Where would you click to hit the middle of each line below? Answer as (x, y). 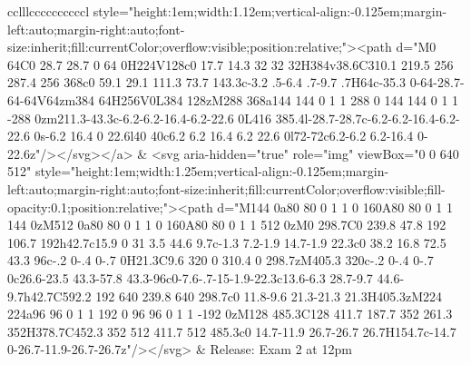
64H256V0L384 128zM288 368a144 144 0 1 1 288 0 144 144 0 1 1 (279, 99)
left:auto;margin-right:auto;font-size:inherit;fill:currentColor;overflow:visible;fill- (226, 188)
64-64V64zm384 (51, 99)
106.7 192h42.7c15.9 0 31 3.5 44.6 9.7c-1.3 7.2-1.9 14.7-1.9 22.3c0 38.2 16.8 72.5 (227, 242)
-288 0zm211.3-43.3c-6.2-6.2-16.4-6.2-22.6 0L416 (140, 118)
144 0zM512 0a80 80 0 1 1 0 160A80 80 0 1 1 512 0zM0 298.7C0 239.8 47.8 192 (227, 225)
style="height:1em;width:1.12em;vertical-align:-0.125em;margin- (270, 11)
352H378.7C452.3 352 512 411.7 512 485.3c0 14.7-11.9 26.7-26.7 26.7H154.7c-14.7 (232, 331)
